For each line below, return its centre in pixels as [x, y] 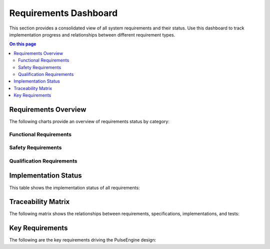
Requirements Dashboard [63, 13]
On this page [23, 44]
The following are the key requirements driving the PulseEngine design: [83, 240]
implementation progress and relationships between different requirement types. [92, 34]
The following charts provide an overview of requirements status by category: [89, 121]
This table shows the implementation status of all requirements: [74, 187]
